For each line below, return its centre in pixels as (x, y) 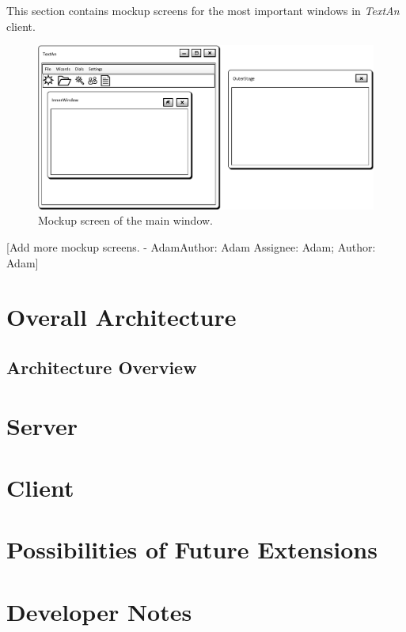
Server (42, 425)
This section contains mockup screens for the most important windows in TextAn (203, 10)
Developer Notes (99, 611)
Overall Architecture (121, 317)
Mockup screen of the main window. (126, 220)
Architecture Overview (102, 367)
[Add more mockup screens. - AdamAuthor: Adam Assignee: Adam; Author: (191, 247)
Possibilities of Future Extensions (192, 549)
